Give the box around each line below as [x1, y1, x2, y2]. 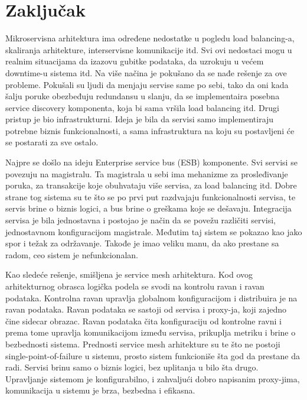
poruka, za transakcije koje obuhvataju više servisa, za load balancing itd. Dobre [5, 179, 297, 191]
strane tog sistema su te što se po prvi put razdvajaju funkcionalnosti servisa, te [5, 190, 296, 203]
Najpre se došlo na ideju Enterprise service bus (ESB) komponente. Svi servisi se [5, 156, 298, 168]
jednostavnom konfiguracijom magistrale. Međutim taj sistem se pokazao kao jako [5, 225, 302, 238]
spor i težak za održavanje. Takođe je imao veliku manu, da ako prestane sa [5, 237, 279, 249]
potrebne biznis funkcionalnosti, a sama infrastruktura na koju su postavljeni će [5, 124, 295, 136]
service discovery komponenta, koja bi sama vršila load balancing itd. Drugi [5, 101, 279, 113]
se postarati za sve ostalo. [5, 136, 99, 148]
